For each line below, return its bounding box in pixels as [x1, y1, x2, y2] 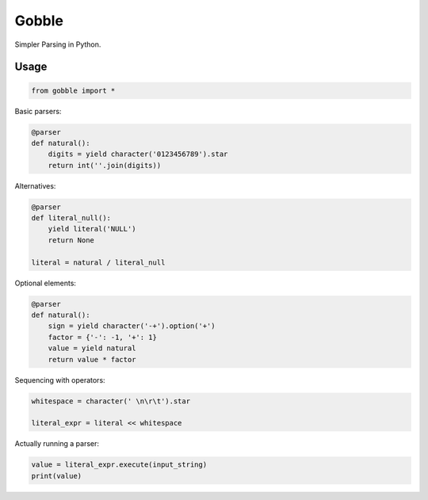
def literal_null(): [31, 214, 111, 223]
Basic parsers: [14, 106, 62, 116]
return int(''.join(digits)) [48, 161, 162, 170]
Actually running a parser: [14, 439, 99, 448]
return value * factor [48, 355, 136, 364]
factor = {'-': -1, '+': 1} [48, 333, 158, 342]
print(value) [31, 471, 82, 480]
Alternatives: [14, 181, 56, 190]
